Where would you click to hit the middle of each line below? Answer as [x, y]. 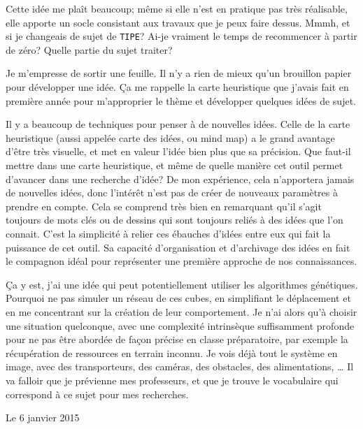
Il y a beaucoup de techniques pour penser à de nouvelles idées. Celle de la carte [178, 124]
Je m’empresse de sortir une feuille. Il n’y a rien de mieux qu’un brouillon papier [179, 73]
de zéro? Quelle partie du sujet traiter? [89, 49]
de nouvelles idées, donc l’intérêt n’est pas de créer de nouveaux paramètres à [172, 192]
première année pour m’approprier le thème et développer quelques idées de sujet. [181, 100]
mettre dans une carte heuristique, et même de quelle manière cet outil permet [175, 165]
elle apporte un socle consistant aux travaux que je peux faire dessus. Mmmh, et [178, 22]
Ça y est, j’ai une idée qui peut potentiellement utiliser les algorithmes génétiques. [182, 284]
